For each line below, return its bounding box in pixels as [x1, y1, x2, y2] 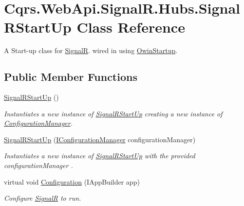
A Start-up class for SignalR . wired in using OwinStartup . [4, 45, 178, 56]
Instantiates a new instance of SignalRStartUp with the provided [4, 150, 195, 161]
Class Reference [76, 17, 185, 37]
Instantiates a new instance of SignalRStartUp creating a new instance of [4, 108, 223, 118]
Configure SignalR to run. [4, 193, 81, 203]
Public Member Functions [4, 69, 137, 84]
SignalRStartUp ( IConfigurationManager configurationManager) [4, 134, 196, 144]
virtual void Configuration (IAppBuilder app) [4, 176, 140, 187]
